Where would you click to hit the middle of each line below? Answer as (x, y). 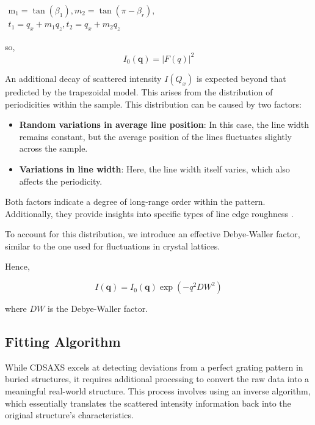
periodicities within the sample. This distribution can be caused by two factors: (153, 104)
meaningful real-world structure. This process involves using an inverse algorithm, (158, 391)
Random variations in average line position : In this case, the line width (164, 124)
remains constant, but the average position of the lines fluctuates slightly (156, 136)
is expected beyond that (241, 78)
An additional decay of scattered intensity (83, 78)
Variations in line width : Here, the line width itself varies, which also (154, 168)
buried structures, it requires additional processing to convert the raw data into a (157, 379)
